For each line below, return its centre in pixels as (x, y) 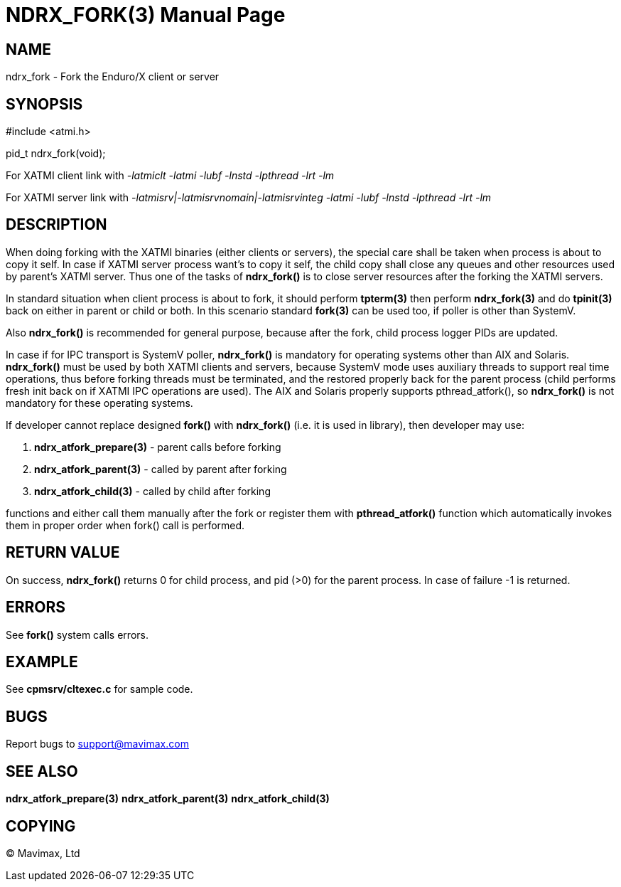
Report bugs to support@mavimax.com (97, 744)
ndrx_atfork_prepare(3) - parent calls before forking (158, 447)
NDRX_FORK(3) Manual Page (146, 15)
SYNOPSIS (44, 104)
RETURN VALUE (63, 553)
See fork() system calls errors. (77, 634)
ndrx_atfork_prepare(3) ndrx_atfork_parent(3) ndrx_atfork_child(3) (168, 799)
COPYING (41, 826)
